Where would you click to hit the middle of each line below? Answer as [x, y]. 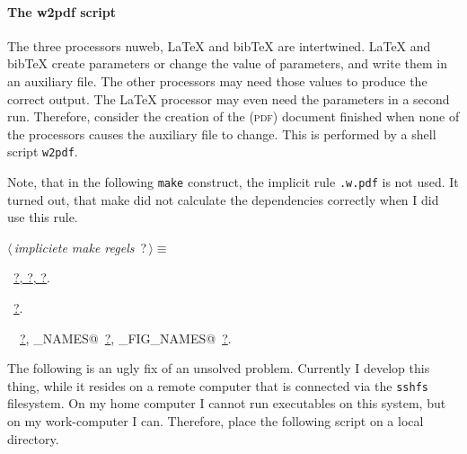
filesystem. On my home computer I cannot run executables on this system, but [227, 403]
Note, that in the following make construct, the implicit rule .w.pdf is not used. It [233, 182]
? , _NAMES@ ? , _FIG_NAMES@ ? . [126, 338]
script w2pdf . [43, 151]
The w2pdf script [62, 11]
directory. [33, 438]
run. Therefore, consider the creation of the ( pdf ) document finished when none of [233, 116]
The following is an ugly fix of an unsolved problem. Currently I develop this [219, 368]
